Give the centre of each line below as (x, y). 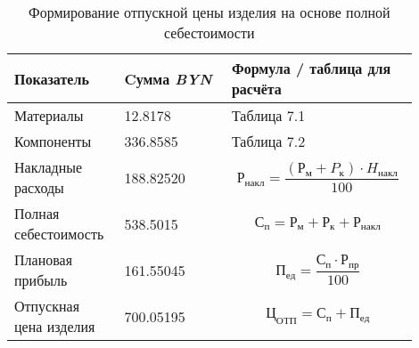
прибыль (41, 280)
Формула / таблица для (311, 68)
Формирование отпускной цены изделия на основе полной (209, 12)
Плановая (44, 259)
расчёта (256, 89)
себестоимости (209, 32)
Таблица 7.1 (268, 115)
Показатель (52, 78)
